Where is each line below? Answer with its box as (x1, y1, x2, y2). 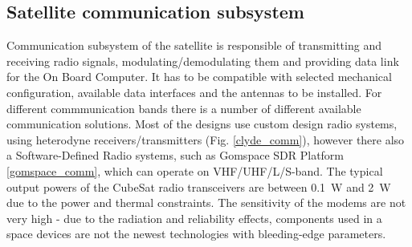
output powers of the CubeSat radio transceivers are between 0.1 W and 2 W (6, 178, 391, 195)
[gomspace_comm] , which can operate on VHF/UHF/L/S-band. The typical (6, 162, 383, 179)
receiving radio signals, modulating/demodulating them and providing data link (6, 52, 399, 69)
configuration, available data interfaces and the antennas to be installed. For (6, 83, 382, 100)
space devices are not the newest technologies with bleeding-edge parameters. (6, 225, 386, 242)
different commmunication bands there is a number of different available (6, 99, 361, 116)
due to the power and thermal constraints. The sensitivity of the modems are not (6, 194, 406, 211)
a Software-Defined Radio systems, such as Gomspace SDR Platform (6, 147, 345, 164)
